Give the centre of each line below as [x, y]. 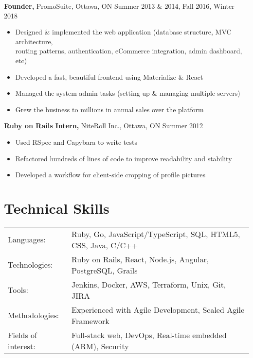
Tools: [18, 290]
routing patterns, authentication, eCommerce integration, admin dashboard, [129, 51]
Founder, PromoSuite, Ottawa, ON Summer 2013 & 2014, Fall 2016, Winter [119, 6]
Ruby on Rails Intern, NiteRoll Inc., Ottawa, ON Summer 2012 [104, 126]
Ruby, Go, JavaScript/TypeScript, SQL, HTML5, [156, 234]
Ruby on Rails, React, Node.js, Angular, [140, 259]
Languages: [27, 239]
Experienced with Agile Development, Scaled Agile [158, 309]
